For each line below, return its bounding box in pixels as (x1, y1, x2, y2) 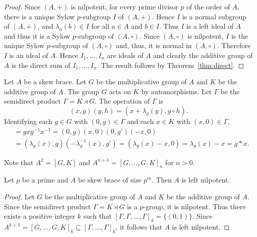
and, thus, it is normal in (116, 40, 192, 51)
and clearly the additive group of (153, 50, 253, 60)
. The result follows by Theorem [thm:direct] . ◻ (97, 59, 244, 70)
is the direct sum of (11, 59, 70, 70)
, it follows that (115, 222, 162, 232)
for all (91, 21, 109, 31)
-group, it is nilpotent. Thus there (143, 201, 246, 211)
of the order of (186, 1, 230, 11)
